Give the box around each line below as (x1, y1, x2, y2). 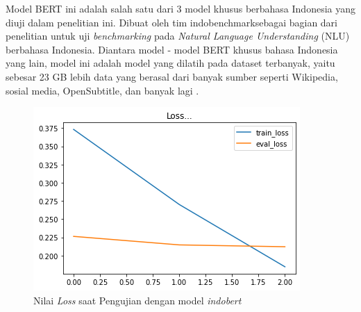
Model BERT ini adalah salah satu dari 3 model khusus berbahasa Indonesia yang (6, 1, 355, 15)
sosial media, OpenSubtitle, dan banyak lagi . (6, 83, 199, 97)
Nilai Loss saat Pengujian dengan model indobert (33, 293, 242, 307)
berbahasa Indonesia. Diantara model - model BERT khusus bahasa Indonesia (6, 42, 338, 56)
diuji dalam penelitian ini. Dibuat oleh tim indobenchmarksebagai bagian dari (6, 15, 338, 29)
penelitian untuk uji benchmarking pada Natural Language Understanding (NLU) (6, 28, 350, 43)
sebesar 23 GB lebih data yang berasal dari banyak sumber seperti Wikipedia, (6, 69, 338, 83)
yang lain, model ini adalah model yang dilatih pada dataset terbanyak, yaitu (6, 56, 335, 70)
